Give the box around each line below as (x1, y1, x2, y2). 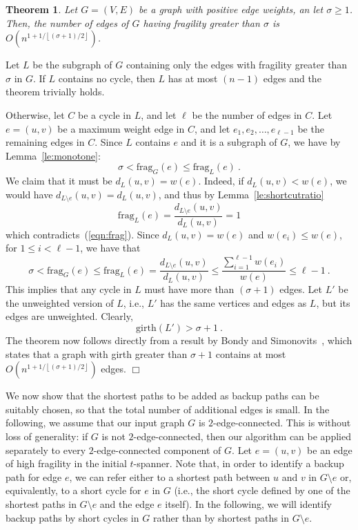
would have (6, 187, 53, 201)
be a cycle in (78, 107, 131, 122)
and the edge (99, 496, 155, 511)
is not (101, 428, 126, 443)
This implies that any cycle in (6, 282, 132, 296)
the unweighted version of (6, 295, 114, 310)
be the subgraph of (32, 57, 112, 72)
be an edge (307, 442, 352, 457)
